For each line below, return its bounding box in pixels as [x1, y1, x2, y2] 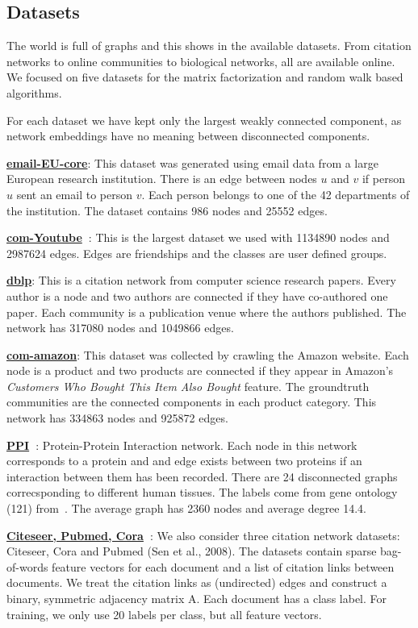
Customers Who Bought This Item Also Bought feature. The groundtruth [6, 377, 370, 394]
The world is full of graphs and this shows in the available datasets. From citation [6, 37, 412, 54]
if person [362, 170, 405, 187]
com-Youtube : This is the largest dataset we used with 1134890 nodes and [6, 229, 390, 246]
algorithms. [6, 84, 62, 101]
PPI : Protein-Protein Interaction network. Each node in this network [6, 436, 357, 453]
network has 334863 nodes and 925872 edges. [6, 410, 228, 426]
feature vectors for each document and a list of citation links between [52, 558, 395, 575]
